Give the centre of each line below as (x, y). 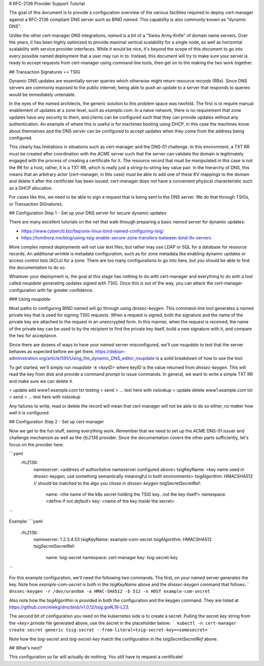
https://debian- (110, 351)
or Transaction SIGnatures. (36, 204)
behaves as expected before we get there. (52, 351)
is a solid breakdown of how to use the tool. (200, 359)
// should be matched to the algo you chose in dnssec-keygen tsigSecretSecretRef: (117, 483)
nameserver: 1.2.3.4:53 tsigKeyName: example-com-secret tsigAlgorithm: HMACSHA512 (123, 539)
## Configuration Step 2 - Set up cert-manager (56, 422)
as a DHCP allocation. (31, 188)
